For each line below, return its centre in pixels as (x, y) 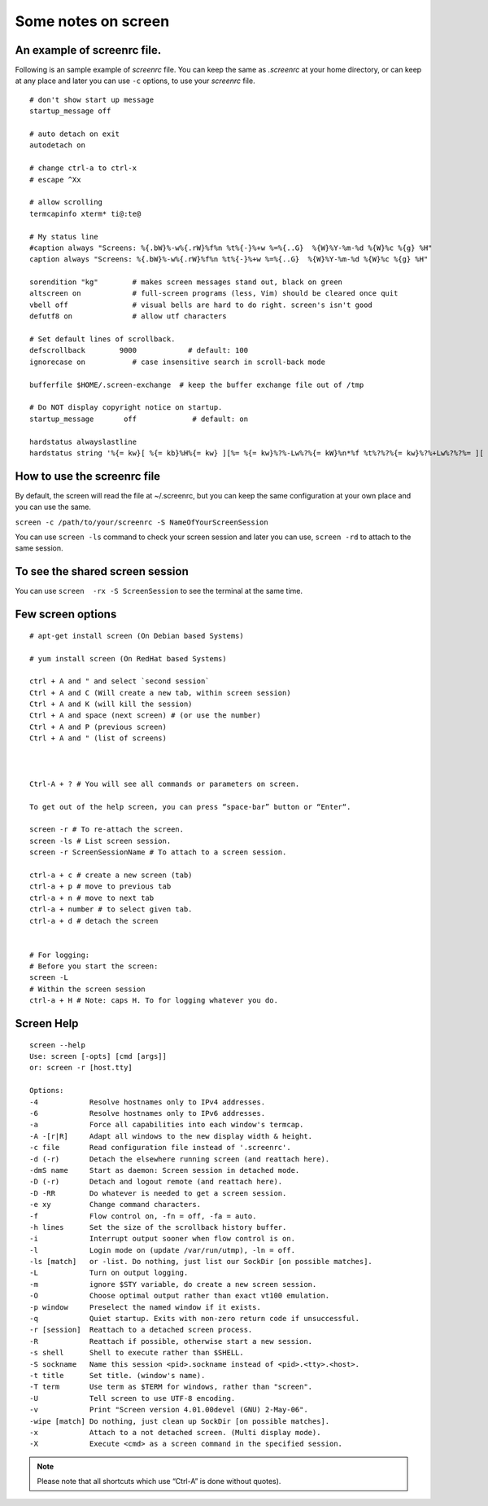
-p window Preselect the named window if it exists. (146, 1307)
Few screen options (66, 615)
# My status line (64, 237)
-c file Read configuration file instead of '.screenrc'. (161, 1148)
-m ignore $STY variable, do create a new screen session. (173, 1284)
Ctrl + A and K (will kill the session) (111, 704)
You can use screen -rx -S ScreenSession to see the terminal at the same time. (159, 591)
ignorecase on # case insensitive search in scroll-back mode (177, 362)
